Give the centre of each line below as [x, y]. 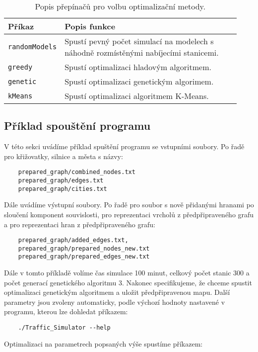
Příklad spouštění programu [77, 126]
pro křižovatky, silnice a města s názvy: [64, 156]
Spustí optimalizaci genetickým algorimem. [139, 81]
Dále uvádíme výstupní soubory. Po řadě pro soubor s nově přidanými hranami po [129, 205]
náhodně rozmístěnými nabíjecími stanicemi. [142, 52]
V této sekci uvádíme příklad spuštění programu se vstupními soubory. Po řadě [124, 146]
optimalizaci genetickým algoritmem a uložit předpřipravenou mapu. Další [117, 292]
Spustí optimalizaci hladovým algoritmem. [138, 67]
